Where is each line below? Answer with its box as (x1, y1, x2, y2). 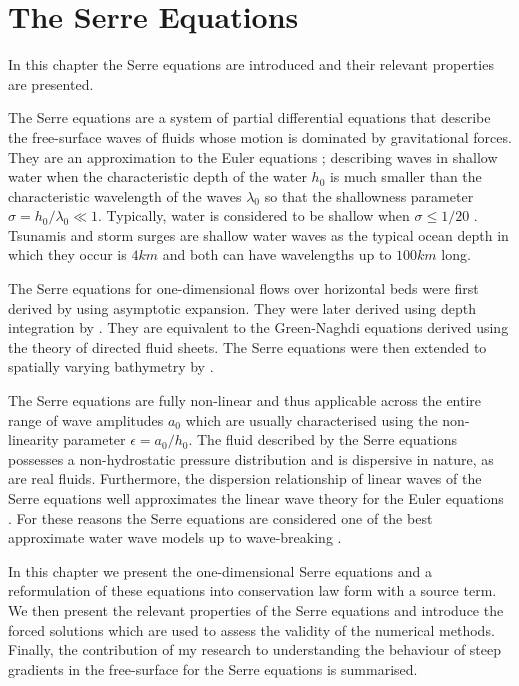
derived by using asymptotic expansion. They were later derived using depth (8, 297, 476, 318)
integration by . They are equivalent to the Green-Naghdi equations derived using (8, 317, 509, 338)
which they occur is (8, 244, 127, 265)
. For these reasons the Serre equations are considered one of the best (8, 507, 433, 528)
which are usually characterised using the (185, 409, 438, 430)
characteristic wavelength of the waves (8, 185, 242, 206)
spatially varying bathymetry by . (8, 356, 214, 377)
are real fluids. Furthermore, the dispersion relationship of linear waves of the (8, 468, 482, 489)
